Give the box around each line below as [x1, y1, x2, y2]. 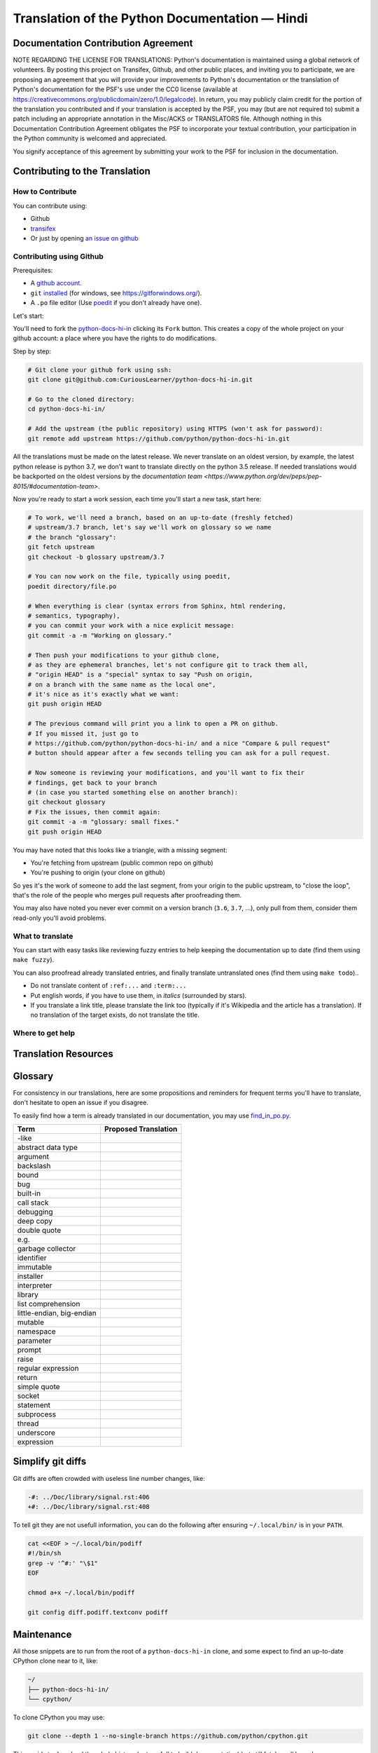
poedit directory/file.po [27, 582, 117, 590]
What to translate [13, 931, 73, 941]
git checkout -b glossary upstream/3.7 [27, 553, 164, 561]
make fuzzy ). [13, 956, 55, 964]
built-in [17, 1189, 41, 1198]
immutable [17, 1262, 52, 1272]
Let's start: [13, 311, 45, 320]
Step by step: [13, 347, 52, 356]
